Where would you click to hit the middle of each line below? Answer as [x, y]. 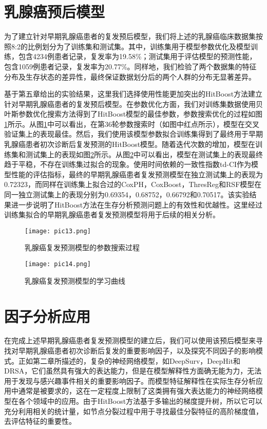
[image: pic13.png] [58, 231]
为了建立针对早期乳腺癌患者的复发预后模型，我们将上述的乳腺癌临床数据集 [130, 36]
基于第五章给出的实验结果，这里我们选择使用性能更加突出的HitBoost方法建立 [133, 94]
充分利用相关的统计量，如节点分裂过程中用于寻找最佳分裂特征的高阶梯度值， [133, 411]
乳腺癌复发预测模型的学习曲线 [75, 280]
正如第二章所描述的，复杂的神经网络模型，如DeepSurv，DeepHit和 [129, 360]
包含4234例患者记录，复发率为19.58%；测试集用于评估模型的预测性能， [137, 56]
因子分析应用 [47, 316]
